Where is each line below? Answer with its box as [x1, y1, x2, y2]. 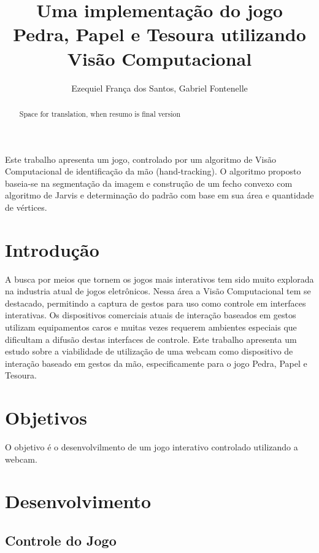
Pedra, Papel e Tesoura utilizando [13, 22, 306, 47]
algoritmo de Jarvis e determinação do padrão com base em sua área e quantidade [5, 189, 314, 202]
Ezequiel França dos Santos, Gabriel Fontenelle [71, 81, 248, 94]
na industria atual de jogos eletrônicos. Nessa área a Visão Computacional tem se [5, 284, 311, 297]
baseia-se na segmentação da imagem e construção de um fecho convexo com [5, 176, 293, 189]
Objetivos [5, 405, 87, 430]
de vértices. [5, 200, 47, 213]
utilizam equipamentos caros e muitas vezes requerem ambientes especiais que [5, 321, 297, 334]
